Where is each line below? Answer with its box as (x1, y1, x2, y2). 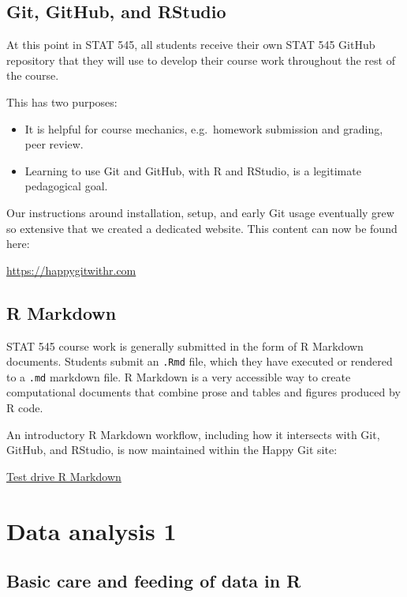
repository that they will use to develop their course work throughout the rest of (6, 51, 395, 68)
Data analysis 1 (6, 514, 177, 546)
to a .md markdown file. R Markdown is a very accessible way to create (6, 368, 351, 385)
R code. (6, 400, 43, 416)
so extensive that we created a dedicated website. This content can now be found (6, 220, 398, 236)
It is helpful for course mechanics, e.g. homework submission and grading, (24, 120, 383, 137)
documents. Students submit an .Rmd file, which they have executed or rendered (6, 353, 393, 370)
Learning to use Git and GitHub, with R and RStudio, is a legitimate (24, 162, 361, 178)
